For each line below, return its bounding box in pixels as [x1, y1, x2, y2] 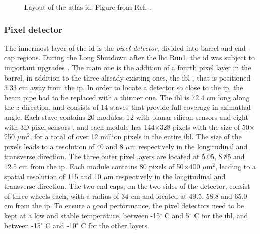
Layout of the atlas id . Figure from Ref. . [24, 2, 151, 12]
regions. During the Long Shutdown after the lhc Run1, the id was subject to [17, 52, 255, 63]
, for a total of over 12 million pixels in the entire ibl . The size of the [30, 131, 242, 142]
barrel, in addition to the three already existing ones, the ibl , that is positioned [4, 72, 251, 83]
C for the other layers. [81, 220, 149, 230]
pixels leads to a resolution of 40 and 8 [4, 141, 123, 151]
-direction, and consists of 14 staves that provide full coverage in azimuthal [19, 102, 251, 112]
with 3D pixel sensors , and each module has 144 [4, 121, 155, 132]
